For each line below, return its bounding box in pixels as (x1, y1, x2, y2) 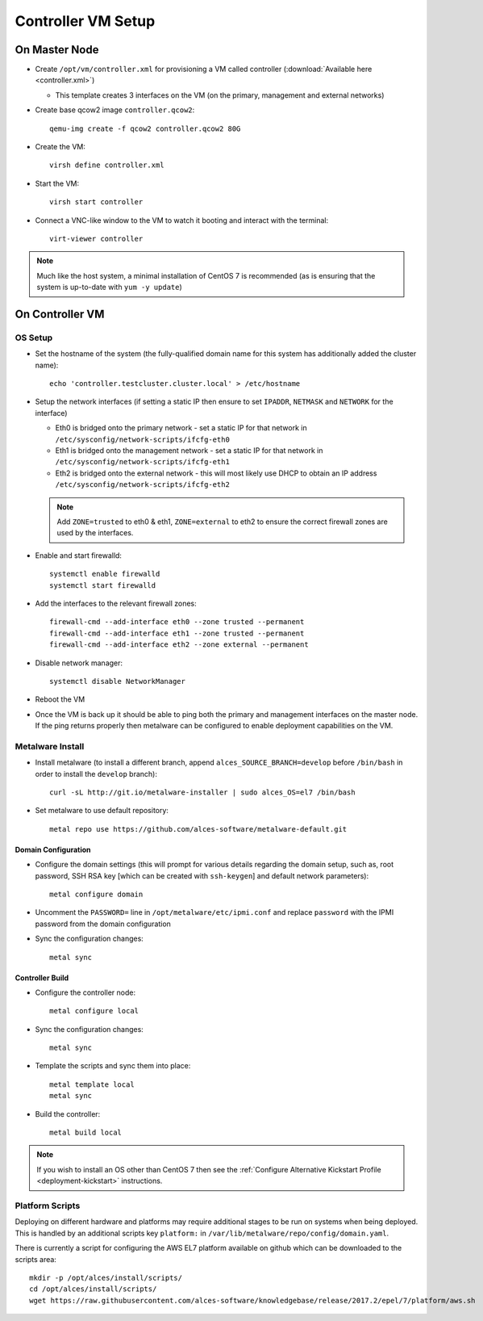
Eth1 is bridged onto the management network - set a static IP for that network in (55, 446, 323, 455)
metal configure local (49, 1006, 139, 1016)
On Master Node (15, 43, 99, 57)
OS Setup (15, 332, 53, 343)
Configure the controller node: (35, 988, 136, 997)
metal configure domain (49, 889, 144, 899)
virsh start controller (49, 198, 144, 207)
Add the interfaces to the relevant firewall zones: (35, 598, 197, 608)
